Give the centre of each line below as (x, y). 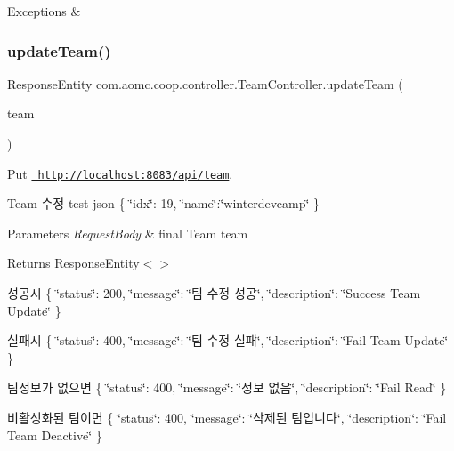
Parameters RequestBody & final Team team (128, 233)
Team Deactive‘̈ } (55, 435)
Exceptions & (44, 11)
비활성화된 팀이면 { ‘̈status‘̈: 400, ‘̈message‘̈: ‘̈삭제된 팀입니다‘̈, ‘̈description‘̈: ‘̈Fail (227, 417)
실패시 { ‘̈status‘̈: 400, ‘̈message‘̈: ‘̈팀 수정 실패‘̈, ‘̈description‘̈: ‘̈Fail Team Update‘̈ (228, 340)
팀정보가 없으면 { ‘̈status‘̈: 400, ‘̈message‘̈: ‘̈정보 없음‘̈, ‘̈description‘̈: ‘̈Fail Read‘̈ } (227, 387)
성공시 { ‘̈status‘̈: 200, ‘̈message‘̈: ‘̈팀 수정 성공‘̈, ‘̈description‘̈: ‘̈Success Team (214, 293)
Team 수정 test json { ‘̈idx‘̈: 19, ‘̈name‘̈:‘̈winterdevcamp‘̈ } (164, 203)
